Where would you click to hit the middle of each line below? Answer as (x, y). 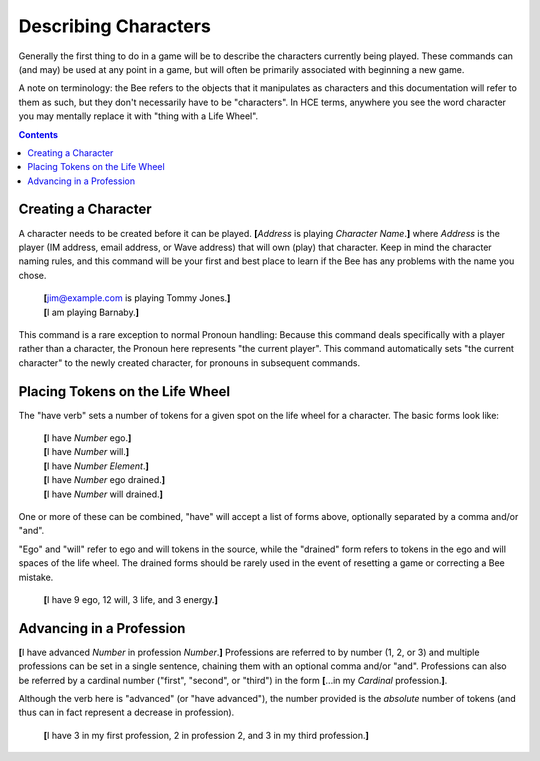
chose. (32, 275)
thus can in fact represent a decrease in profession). (126, 712)
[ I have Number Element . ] (96, 466)
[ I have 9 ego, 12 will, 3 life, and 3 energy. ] (131, 599)
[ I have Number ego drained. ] (104, 480)
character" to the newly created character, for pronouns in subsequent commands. (189, 362)
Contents (38, 134)
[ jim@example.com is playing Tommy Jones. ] (137, 298)
